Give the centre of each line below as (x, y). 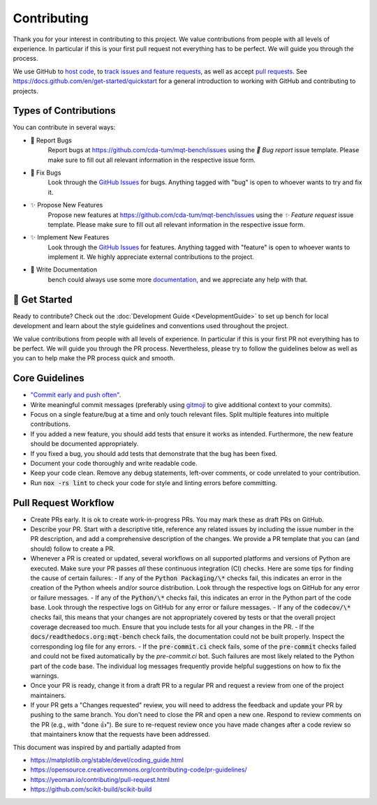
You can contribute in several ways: (64, 127)
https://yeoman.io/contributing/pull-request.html (100, 779)
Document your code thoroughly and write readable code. (114, 463)
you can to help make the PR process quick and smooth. (94, 358)
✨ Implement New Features (70, 237)
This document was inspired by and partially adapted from (97, 747)
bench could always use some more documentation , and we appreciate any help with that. (178, 279)
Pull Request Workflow (64, 503)
